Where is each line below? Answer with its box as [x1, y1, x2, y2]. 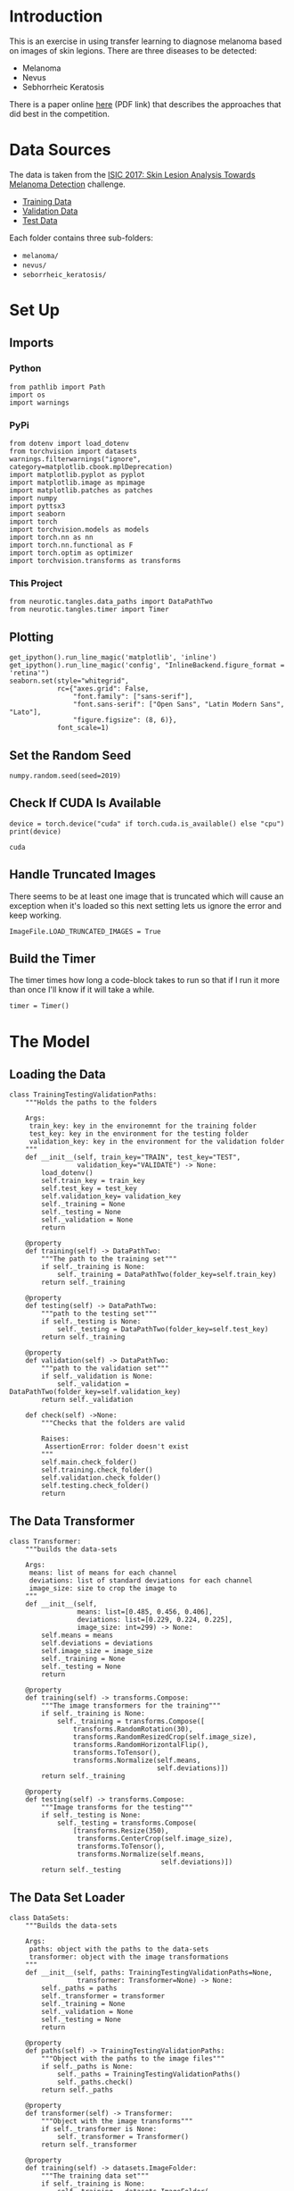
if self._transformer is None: [41, 2125, 158, 2134]
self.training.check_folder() [41, 1465, 153, 1475]
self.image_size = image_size [41, 1647, 153, 1656]
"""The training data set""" [41, 2171, 150, 2181]
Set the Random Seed [9, 748, 132, 763]
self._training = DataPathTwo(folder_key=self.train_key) [56, 1271, 277, 1280]
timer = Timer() [9, 1002, 69, 1011]
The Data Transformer [9, 1513, 135, 1529]
